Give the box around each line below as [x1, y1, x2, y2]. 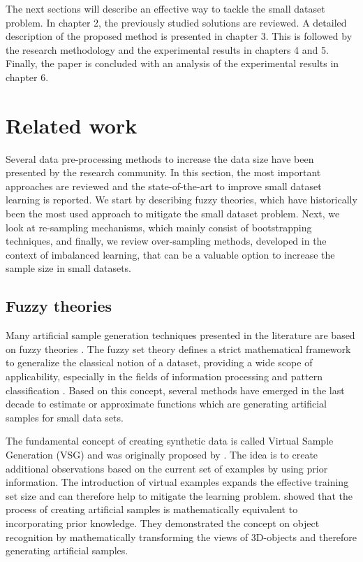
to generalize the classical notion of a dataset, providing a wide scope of [6, 355, 313, 370]
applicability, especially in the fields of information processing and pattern [6, 369, 323, 384]
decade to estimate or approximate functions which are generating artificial [6, 396, 327, 411]
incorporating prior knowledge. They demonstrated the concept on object [6, 515, 320, 530]
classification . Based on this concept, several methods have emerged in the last [6, 382, 345, 397]
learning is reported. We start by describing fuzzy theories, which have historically [6, 192, 357, 207]
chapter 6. [6, 69, 49, 84]
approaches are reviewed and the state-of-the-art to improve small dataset [6, 178, 322, 193]
